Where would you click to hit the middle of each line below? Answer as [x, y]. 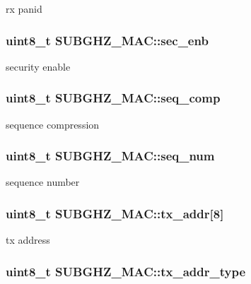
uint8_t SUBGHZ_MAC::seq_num [110, 156]
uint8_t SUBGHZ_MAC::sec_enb [107, 40]
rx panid [24, 8]
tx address [28, 240]
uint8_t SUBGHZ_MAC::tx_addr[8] [115, 213]
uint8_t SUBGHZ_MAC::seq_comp [113, 98]
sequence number [43, 182]
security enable [38, 66]
